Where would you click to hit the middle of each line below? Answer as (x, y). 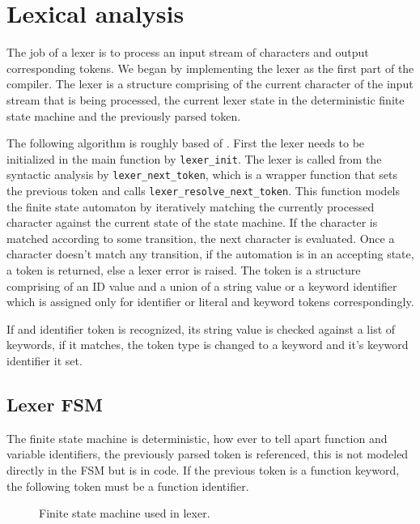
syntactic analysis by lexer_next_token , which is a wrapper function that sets (202, 175)
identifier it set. (45, 360)
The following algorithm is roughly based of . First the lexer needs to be (186, 143)
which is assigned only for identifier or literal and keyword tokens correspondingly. (210, 302)
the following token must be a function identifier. (128, 486)
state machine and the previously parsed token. (124, 115)
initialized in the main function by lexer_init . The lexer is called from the (194, 158)
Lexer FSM (55, 404)
